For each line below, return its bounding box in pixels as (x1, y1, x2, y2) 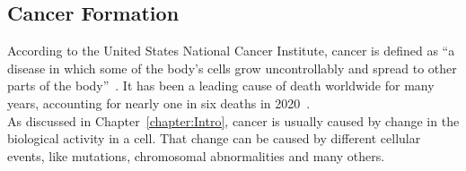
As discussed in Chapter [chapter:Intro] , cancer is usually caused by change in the (7, 111, 460, 130)
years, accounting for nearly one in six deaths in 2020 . (7, 93, 311, 112)
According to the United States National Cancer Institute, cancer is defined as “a (7, 41, 455, 60)
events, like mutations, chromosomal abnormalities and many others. (7, 146, 385, 165)
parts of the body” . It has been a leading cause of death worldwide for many (7, 76, 435, 95)
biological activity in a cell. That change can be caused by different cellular (7, 129, 421, 148)
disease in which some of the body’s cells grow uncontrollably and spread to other (7, 58, 457, 77)
